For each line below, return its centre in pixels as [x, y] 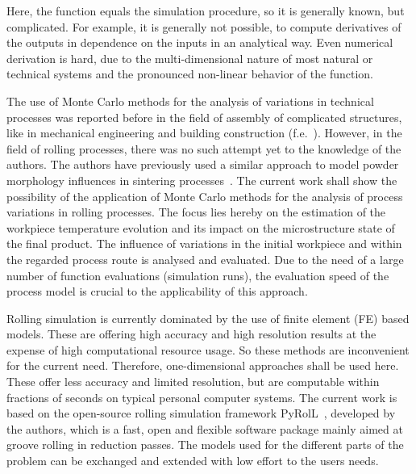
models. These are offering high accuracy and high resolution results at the [191, 334]
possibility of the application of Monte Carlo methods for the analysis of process [205, 196]
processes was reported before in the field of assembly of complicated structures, [204, 117]
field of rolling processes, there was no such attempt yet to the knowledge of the [204, 148]
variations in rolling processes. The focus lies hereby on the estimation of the [196, 212]
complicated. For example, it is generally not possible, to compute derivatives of [204, 26]
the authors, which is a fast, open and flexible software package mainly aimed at [205, 428]
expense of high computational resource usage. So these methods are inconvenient [208, 349]
